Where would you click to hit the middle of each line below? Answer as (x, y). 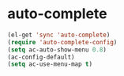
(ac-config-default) (41, 57)
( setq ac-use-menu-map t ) (50, 64)
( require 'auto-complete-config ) (62, 42)
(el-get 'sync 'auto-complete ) (59, 35)
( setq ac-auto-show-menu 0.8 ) (57, 49)
